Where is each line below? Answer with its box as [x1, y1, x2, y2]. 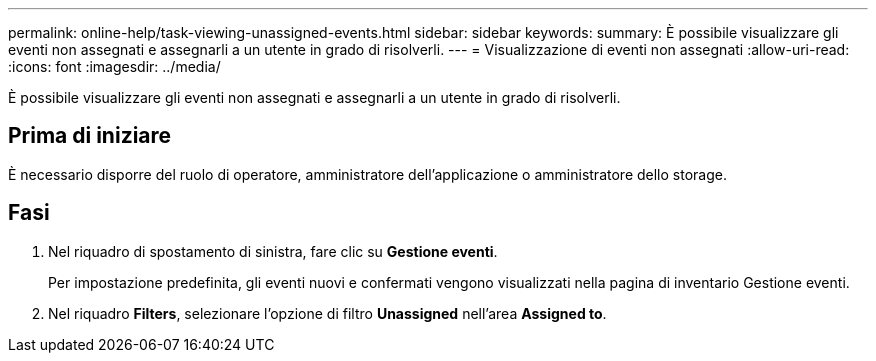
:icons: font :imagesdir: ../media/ [8, 58, 221, 75]
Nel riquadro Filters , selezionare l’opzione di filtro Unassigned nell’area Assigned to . [48, 304, 607, 322]
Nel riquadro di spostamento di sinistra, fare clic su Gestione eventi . [48, 242, 498, 260]
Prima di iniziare [8, 123, 172, 149]
